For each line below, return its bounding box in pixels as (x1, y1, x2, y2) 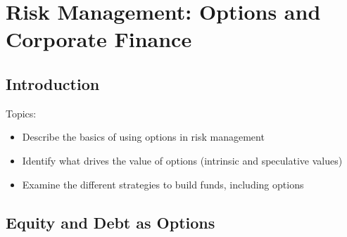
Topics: (6, 105, 37, 120)
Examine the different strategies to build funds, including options (22, 177, 304, 191)
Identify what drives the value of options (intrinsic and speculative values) (22, 153, 343, 167)
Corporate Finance (6, 25, 192, 53)
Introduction (6, 72, 100, 94)
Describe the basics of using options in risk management (22, 129, 265, 144)
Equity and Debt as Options (6, 211, 215, 233)
